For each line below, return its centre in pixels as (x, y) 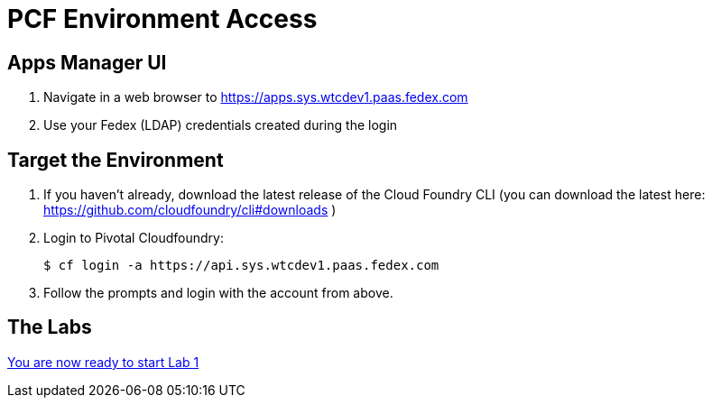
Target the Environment (116, 160)
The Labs (50, 327)
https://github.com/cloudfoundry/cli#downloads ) (190, 210)
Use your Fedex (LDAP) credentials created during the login (221, 125)
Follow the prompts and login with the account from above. (218, 293)
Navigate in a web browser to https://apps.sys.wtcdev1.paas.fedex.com (256, 97)
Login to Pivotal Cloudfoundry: (134, 238)
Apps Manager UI (87, 62)
